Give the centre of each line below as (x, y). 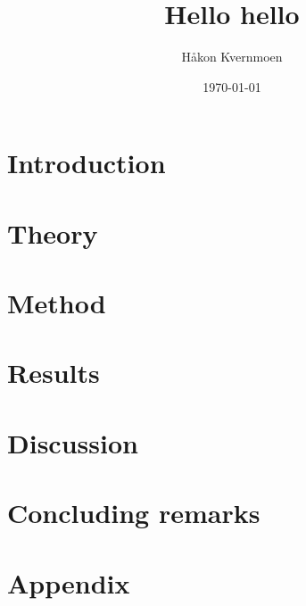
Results (54, 373)
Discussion (73, 442)
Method (57, 303)
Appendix (69, 582)
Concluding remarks (134, 513)
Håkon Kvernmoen (232, 57)
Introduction (87, 163)
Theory (53, 232)
